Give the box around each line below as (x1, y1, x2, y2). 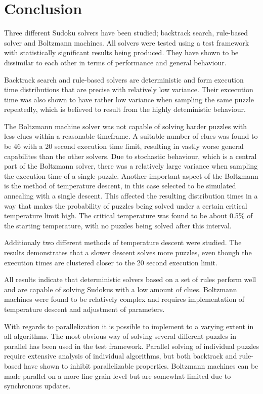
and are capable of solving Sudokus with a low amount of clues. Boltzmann (4, 284, 237, 294)
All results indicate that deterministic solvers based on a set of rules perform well (4, 274, 256, 285)
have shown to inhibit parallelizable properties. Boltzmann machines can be (23, 360, 258, 371)
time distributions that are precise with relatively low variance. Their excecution (4, 84, 253, 95)
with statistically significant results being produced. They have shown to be (4, 47, 239, 58)
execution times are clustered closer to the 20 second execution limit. (4, 257, 217, 267)
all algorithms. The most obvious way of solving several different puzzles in (4, 331, 237, 341)
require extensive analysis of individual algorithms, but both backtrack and (4, 350, 237, 361)
